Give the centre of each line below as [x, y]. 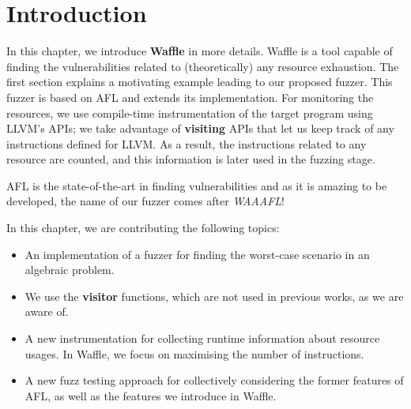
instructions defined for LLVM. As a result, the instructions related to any [187, 143]
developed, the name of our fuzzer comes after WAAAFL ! [145, 201]
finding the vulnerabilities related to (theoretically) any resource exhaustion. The [203, 66]
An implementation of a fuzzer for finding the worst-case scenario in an [197, 254]
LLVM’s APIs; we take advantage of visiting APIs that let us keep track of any [200, 128]
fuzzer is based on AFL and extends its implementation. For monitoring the [190, 97]
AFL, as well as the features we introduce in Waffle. [151, 395]
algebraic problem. [70, 270]
